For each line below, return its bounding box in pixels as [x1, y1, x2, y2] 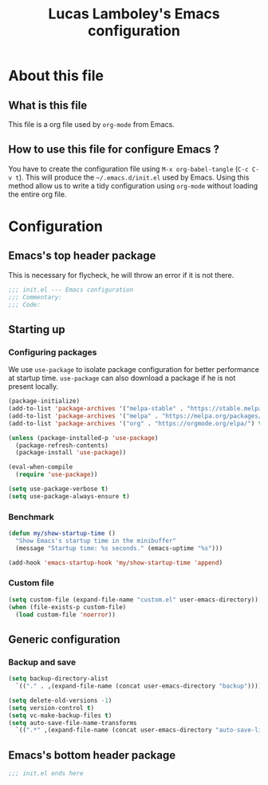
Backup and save [8, 656, 77, 668]
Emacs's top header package [8, 249, 156, 263]
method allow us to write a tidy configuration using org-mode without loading [8, 180, 258, 190]
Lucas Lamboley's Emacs [47, 5, 221, 23]
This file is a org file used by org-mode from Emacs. [8, 120, 175, 129]
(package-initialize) [8, 397, 81, 406]
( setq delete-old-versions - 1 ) [8, 696, 112, 704]
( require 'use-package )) [15, 470, 98, 479]
